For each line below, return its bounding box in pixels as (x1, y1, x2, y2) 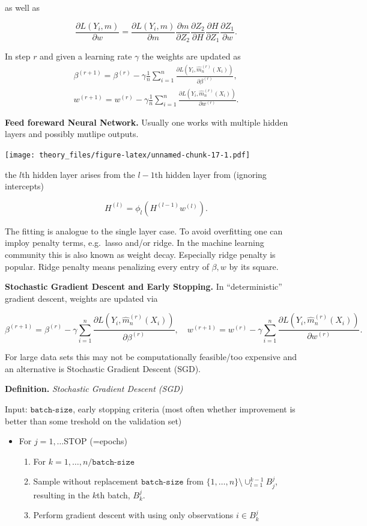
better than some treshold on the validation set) (5, 414, 182, 427)
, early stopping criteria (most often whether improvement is (73, 402, 296, 415)
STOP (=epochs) (64, 435, 127, 447)
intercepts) (5, 180, 44, 192)
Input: (5, 402, 28, 415)
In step (5, 50, 31, 63)
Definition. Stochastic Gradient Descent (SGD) (5, 382, 183, 395)
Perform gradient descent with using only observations (33, 509, 234, 521)
